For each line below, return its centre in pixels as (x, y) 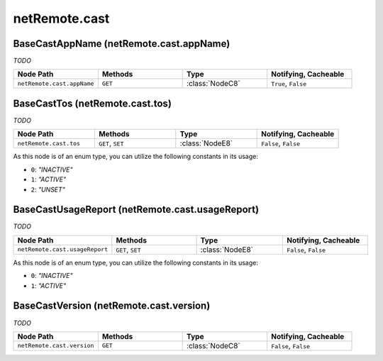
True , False (289, 84)
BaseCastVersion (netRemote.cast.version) (112, 306)
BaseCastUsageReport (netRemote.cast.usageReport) (136, 210)
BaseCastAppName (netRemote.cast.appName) (122, 44)
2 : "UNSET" (48, 189)
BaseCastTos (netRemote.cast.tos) (92, 103)
